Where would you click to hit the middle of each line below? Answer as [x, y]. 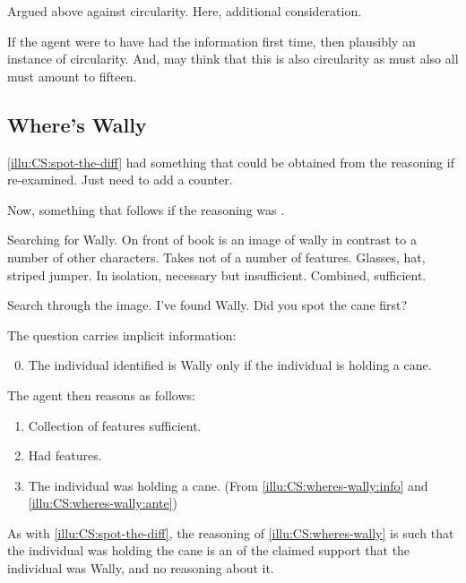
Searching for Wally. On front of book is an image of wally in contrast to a [212, 240]
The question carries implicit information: [122, 334]
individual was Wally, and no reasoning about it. [141, 568]
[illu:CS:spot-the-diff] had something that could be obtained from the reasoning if [231, 162]
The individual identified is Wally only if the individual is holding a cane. [230, 365]
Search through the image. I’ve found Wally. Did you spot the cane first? [207, 305]
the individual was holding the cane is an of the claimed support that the [209, 550]
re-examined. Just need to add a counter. [120, 180]
